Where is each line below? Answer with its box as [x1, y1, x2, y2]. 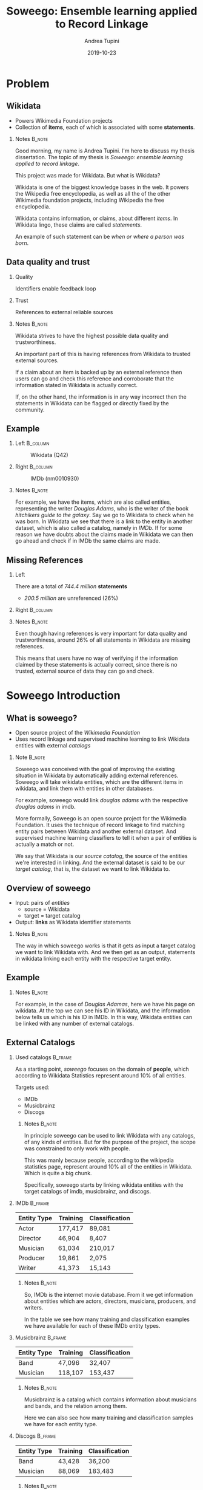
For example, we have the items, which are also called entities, [15, 498, 171, 506]
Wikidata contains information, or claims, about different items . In [15, 215, 178, 222]
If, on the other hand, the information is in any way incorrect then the [15, 393, 187, 400]
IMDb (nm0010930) [30, 475, 79, 482]
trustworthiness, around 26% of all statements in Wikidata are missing [15, 636, 191, 644]
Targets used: [15, 1083, 50, 1091]
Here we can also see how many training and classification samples [24, 1414, 194, 1421]
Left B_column [15, 439, 50, 447]
